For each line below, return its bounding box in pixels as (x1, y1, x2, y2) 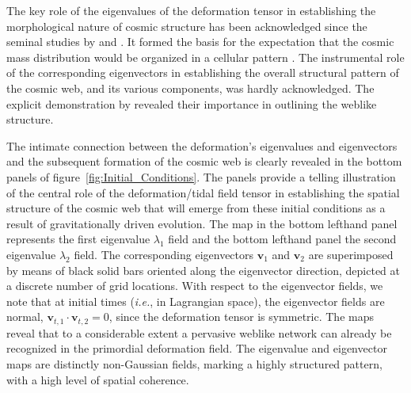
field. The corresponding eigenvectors (74, 246, 254, 262)
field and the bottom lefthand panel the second (168, 231, 397, 247)
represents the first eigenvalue (6, 231, 150, 247)
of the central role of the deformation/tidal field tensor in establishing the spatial (6, 184, 400, 200)
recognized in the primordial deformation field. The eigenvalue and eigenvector (6, 340, 387, 357)
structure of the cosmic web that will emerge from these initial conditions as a (6, 200, 386, 216)
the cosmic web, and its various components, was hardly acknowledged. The (6, 79, 375, 96)
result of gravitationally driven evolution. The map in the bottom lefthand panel (6, 215, 398, 231)
